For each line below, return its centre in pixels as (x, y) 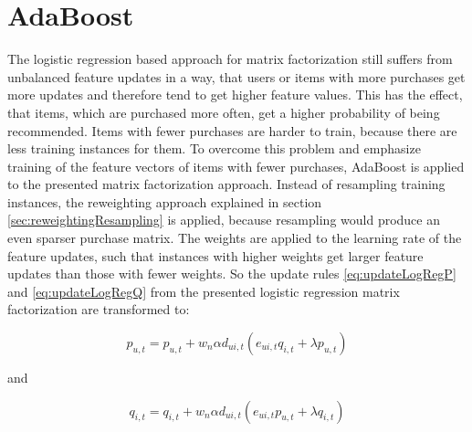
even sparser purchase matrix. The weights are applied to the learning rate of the (235, 238)
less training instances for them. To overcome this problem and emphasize (214, 148)
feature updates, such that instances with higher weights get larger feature (215, 255)
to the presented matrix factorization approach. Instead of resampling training (226, 184)
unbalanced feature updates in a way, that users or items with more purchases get (236, 76)
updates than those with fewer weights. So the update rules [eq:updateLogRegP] (232, 274)
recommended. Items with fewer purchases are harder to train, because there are (232, 130)
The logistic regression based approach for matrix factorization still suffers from (230, 59)
